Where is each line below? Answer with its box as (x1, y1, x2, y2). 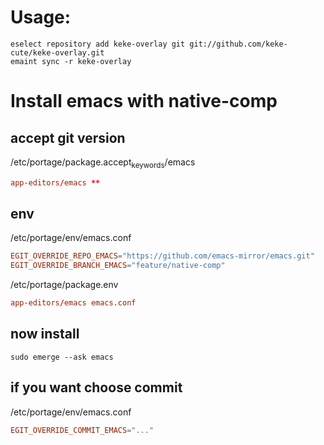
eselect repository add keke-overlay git (10, 39, 186, 49)
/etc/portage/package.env (10, 279, 119, 291)
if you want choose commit (10, 379, 183, 396)
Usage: (10, 6, 72, 29)
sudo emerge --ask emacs (10, 352, 114, 362)
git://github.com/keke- (189, 39, 288, 49)
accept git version (10, 129, 126, 146)
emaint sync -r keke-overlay (10, 56, 132, 66)
